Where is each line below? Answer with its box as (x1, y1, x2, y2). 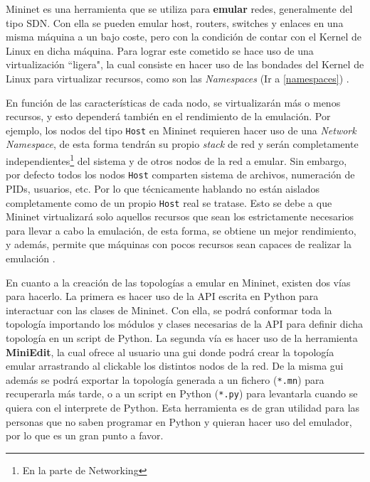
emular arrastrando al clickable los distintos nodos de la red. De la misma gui (6, 358, 344, 373)
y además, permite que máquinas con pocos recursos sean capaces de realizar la (6, 237, 351, 252)
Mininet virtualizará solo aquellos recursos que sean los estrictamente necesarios (6, 209, 354, 224)
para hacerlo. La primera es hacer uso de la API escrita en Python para (6, 289, 319, 304)
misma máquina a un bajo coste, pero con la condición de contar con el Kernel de (6, 29, 361, 44)
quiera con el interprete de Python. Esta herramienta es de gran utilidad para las (6, 400, 360, 414)
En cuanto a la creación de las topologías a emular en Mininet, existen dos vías (6, 274, 351, 289)
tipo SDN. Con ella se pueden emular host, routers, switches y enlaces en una (6, 15, 344, 30)
